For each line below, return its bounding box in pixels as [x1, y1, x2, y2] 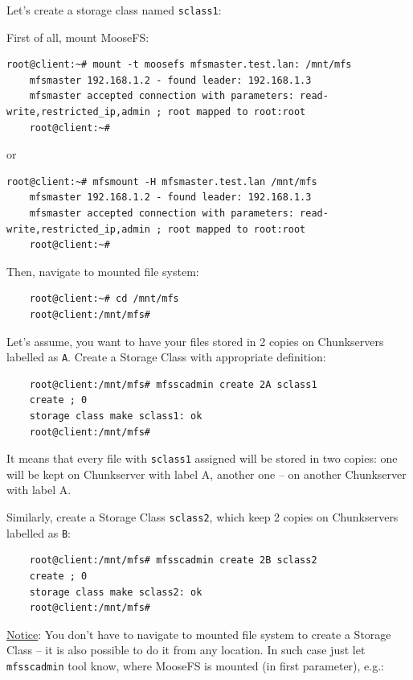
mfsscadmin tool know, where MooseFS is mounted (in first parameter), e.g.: [6, 657, 385, 674]
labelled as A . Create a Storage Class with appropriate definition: [6, 348, 326, 365]
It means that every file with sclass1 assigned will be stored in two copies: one [6, 450, 398, 467]
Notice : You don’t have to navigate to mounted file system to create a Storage [6, 625, 391, 642]
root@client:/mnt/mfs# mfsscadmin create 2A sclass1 [29, 378, 317, 390]
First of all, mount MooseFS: [6, 28, 149, 45]
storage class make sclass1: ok [29, 410, 202, 422]
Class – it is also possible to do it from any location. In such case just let [6, 641, 366, 658]
